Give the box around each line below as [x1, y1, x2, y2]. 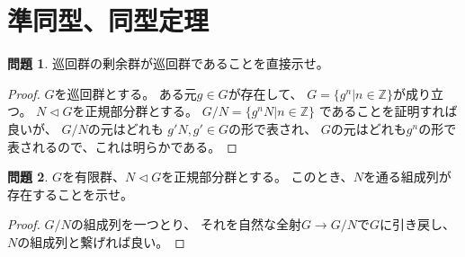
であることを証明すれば [318, 102, 458, 120]
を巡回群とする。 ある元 [54, 84, 197, 102]
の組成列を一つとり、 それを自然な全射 [70, 215, 301, 234]
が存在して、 [228, 84, 303, 102]
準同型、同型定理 [7, 2, 210, 39]
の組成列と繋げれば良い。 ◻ [17, 232, 185, 251]
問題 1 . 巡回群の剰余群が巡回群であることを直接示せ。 [7, 54, 329, 73]
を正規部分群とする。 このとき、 [161, 167, 353, 186]
